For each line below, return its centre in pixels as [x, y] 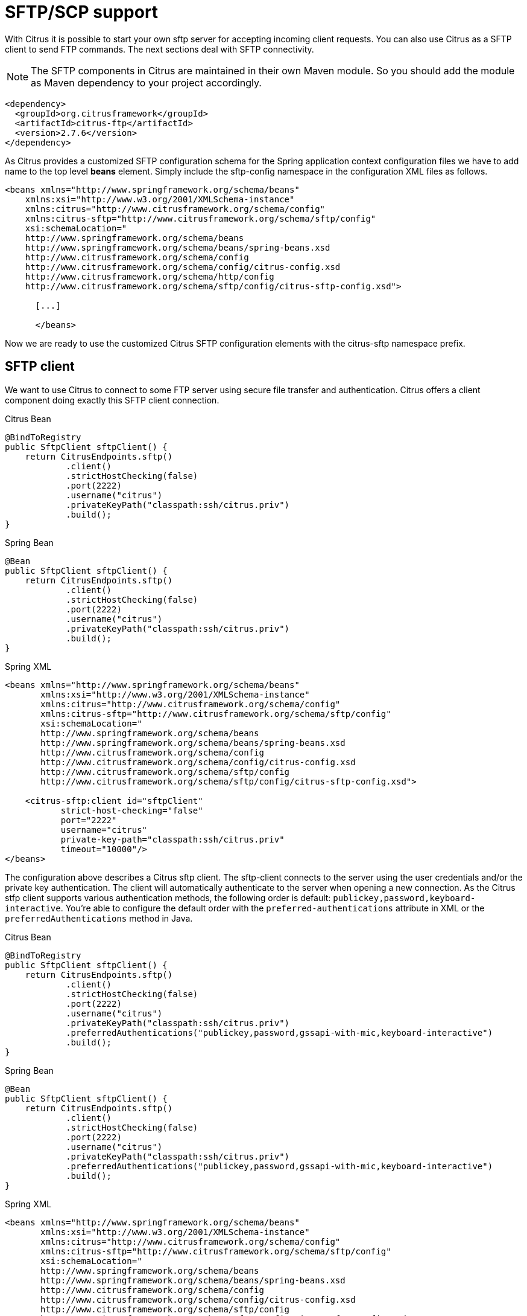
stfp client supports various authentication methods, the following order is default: [168, 897]
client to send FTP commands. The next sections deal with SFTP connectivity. [159, 49]
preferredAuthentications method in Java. [99, 918]
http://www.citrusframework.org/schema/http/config [150, 276]
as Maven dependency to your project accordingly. [146, 82]
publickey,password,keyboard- [404, 898]
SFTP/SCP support [82, 12]
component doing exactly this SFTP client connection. [112, 400]
